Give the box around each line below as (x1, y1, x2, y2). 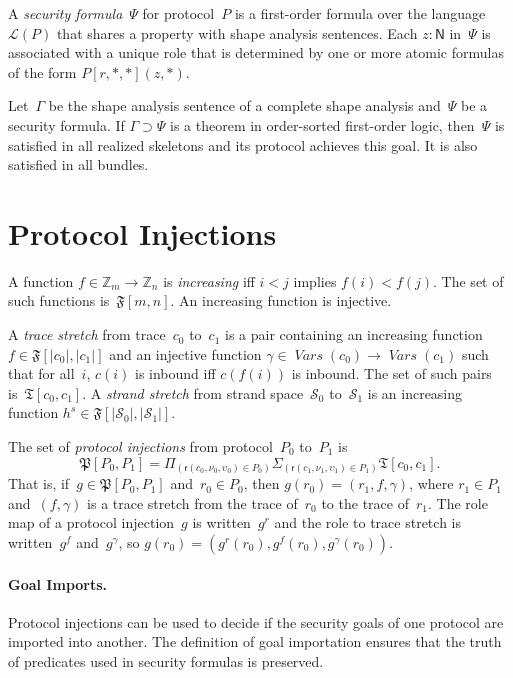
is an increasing (367, 382, 463, 403)
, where (409, 473, 454, 494)
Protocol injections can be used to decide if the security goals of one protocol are (8, 611, 504, 632)
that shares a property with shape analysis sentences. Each (56, 22, 418, 43)
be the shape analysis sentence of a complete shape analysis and (48, 95, 441, 116)
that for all (8, 363, 75, 384)
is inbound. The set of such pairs (291, 363, 492, 384)
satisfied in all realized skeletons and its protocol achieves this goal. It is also (8, 134, 478, 155)
